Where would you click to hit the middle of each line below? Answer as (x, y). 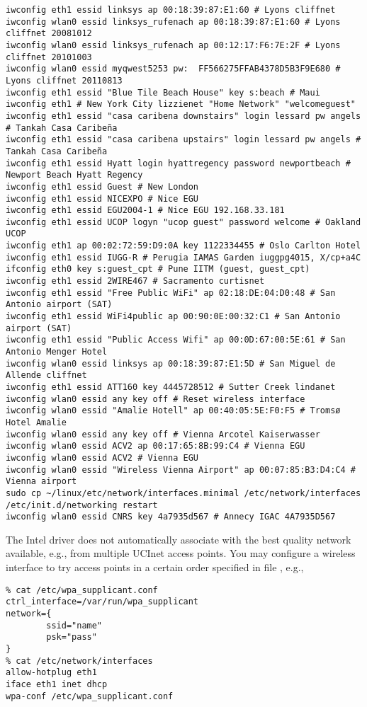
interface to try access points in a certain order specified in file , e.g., (155, 567)
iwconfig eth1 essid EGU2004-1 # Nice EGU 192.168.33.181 (145, 211)
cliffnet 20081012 (49, 34)
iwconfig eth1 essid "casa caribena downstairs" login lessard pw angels (183, 116)
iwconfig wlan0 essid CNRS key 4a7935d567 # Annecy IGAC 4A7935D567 (171, 517)
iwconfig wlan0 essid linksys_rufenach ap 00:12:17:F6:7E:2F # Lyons (173, 45)
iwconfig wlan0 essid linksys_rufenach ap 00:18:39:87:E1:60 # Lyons (173, 22)
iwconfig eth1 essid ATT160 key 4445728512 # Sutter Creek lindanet (171, 387)
